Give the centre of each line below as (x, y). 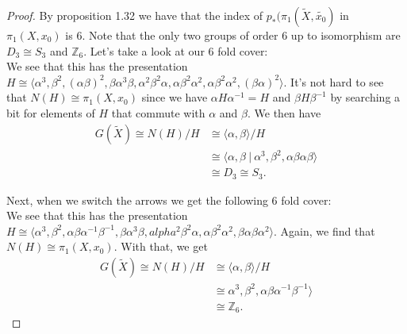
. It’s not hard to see (334, 81)
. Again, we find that (324, 230)
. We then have (284, 112)
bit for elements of (51, 112)
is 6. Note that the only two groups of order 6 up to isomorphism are (233, 35)
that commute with (158, 112)
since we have (175, 97)
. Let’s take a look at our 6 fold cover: (176, 50)
